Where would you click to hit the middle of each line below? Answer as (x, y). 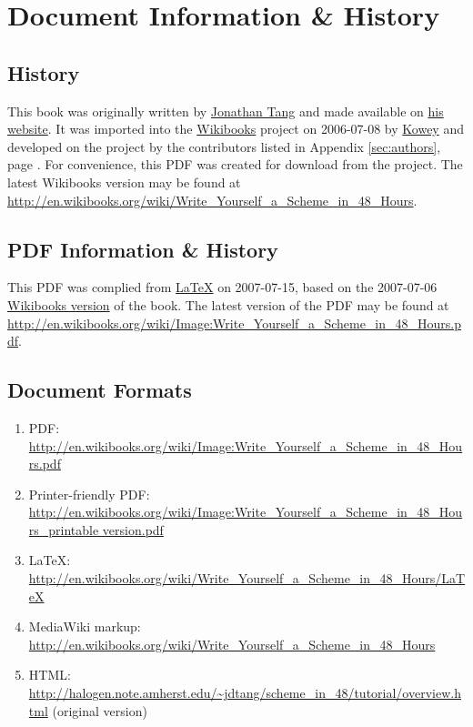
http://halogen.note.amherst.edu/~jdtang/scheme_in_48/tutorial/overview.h (245, 693)
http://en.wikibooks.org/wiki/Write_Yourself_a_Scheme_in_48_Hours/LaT (247, 578)
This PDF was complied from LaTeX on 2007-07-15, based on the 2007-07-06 (222, 287)
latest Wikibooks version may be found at (124, 182)
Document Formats (100, 390)
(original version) (100, 710)
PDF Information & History (143, 249)
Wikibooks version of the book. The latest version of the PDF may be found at (228, 304)
